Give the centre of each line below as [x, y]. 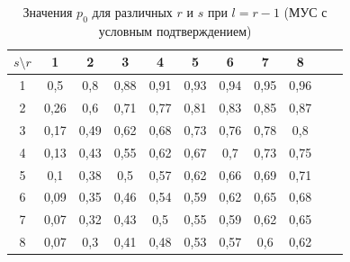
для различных [132, 12]
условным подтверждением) [175, 30]
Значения [48, 12]
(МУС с [305, 12]
